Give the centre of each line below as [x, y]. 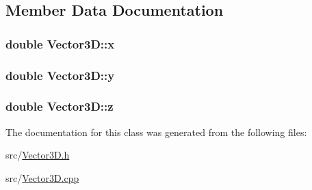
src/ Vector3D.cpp [42, 177]
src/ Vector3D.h [38, 155]
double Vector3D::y [60, 75]
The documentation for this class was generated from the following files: [156, 132]
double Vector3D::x [60, 43]
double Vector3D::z [60, 106]
